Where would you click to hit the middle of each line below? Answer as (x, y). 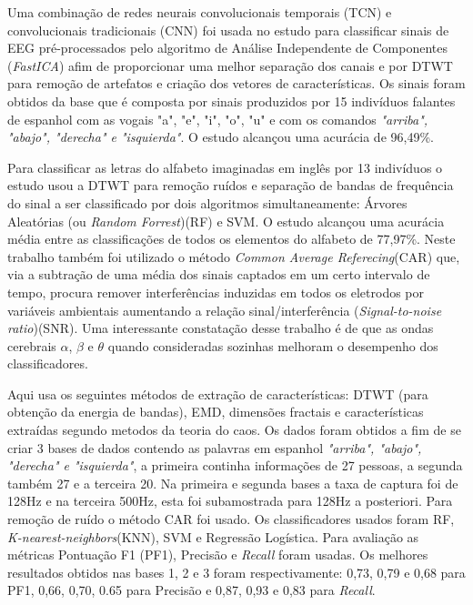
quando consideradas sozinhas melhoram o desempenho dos (273, 345)
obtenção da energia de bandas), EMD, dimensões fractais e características (216, 412)
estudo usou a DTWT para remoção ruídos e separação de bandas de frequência (231, 185)
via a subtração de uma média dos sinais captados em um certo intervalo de (219, 274)
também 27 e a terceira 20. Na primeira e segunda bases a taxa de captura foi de (233, 483)
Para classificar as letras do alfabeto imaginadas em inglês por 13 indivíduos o (225, 167)
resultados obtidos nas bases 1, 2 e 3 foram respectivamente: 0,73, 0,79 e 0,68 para (236, 572)
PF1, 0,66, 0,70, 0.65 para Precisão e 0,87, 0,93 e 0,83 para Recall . (191, 590)
